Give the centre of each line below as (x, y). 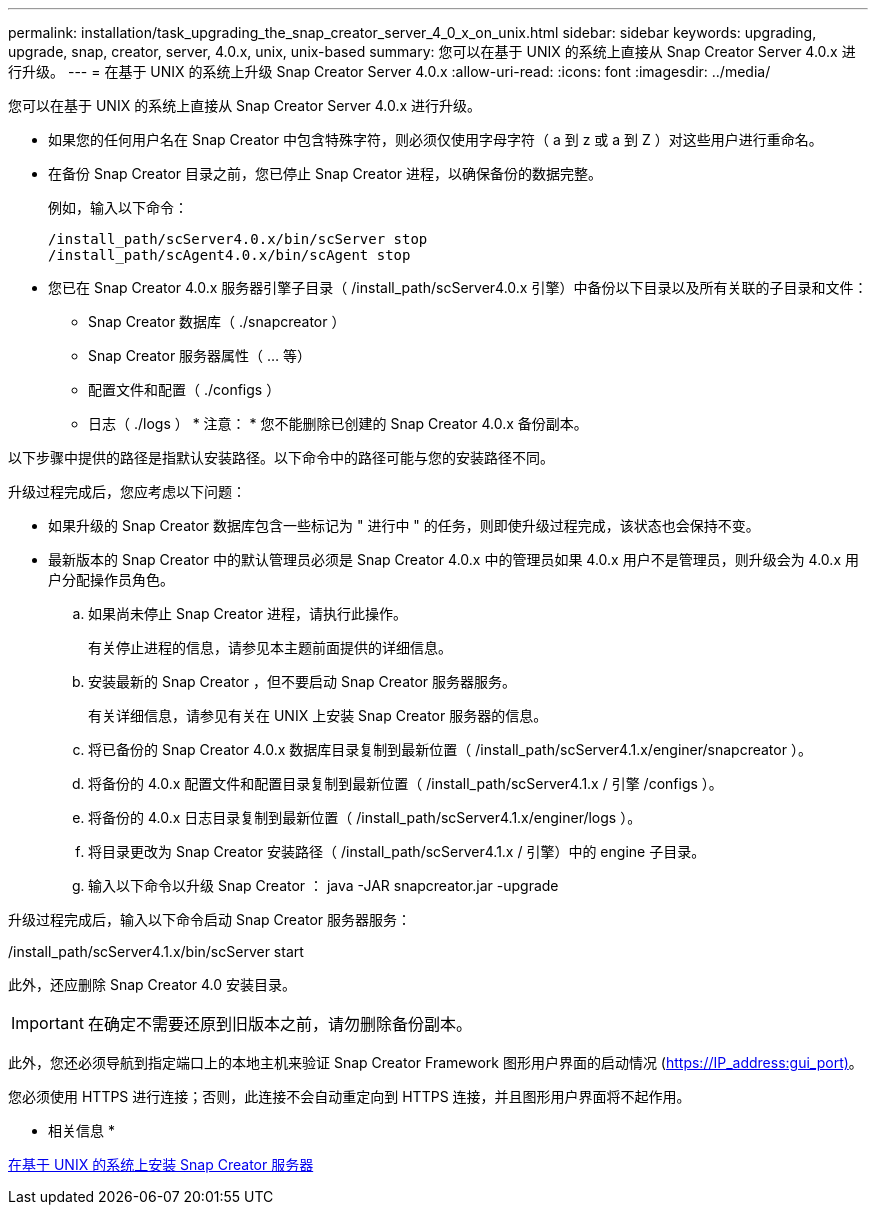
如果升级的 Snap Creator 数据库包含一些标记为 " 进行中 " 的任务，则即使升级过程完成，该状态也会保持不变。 (404, 525)
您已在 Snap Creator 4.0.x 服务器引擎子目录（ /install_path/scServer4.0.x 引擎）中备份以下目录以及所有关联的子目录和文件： (458, 287)
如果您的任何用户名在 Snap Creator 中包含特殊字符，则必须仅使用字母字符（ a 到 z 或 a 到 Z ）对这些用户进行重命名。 (435, 139)
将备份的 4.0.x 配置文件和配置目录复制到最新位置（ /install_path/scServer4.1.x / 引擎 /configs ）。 (405, 783)
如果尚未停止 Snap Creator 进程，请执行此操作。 (248, 613)
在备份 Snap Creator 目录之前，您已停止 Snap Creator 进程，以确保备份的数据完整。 (325, 173)
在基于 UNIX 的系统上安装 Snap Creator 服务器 (161, 1164)
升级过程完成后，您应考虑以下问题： (127, 491)
